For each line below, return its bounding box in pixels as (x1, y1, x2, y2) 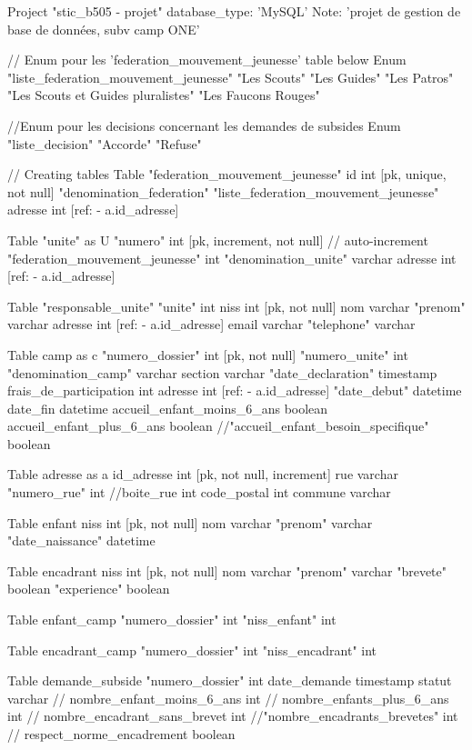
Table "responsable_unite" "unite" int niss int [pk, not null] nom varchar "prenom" (7, 296, 466, 315)
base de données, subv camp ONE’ (7, 19, 200, 38)
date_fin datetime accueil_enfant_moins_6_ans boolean (7, 398, 328, 417)
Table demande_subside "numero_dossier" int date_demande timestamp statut (7, 671, 452, 690)
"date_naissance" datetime (7, 531, 156, 550)
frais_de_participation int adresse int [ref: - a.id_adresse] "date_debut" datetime (7, 381, 462, 400)
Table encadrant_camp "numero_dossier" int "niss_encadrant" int (7, 640, 377, 659)
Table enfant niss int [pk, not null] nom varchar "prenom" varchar (7, 513, 373, 532)
